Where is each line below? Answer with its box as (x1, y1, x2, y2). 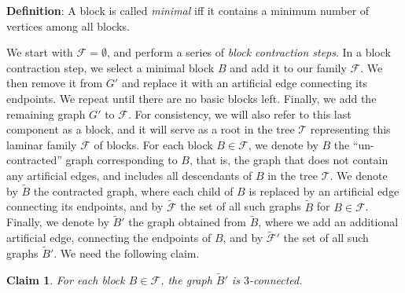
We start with (6, 44, 73, 60)
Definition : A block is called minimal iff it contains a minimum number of (6, 2, 370, 18)
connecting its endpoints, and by (6, 198, 164, 214)
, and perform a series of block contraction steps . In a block (106, 44, 391, 60)
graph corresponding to (65, 152, 178, 168)
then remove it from (6, 75, 103, 91)
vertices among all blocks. (6, 17, 130, 34)
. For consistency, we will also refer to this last (127, 105, 352, 122)
